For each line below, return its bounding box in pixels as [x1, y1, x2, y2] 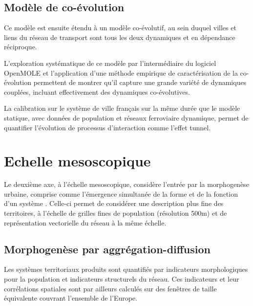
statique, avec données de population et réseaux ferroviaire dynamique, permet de [4, 112, 249, 122]
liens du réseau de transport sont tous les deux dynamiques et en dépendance [4, 32, 235, 42]
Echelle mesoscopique [4, 151, 151, 171]
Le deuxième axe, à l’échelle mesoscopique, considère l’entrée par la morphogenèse [4, 179, 249, 189]
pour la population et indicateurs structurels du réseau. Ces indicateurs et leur [4, 274, 239, 284]
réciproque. [4, 41, 37, 52]
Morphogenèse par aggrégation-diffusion [4, 241, 211, 256]
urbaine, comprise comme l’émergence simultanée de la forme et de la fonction [4, 188, 238, 199]
